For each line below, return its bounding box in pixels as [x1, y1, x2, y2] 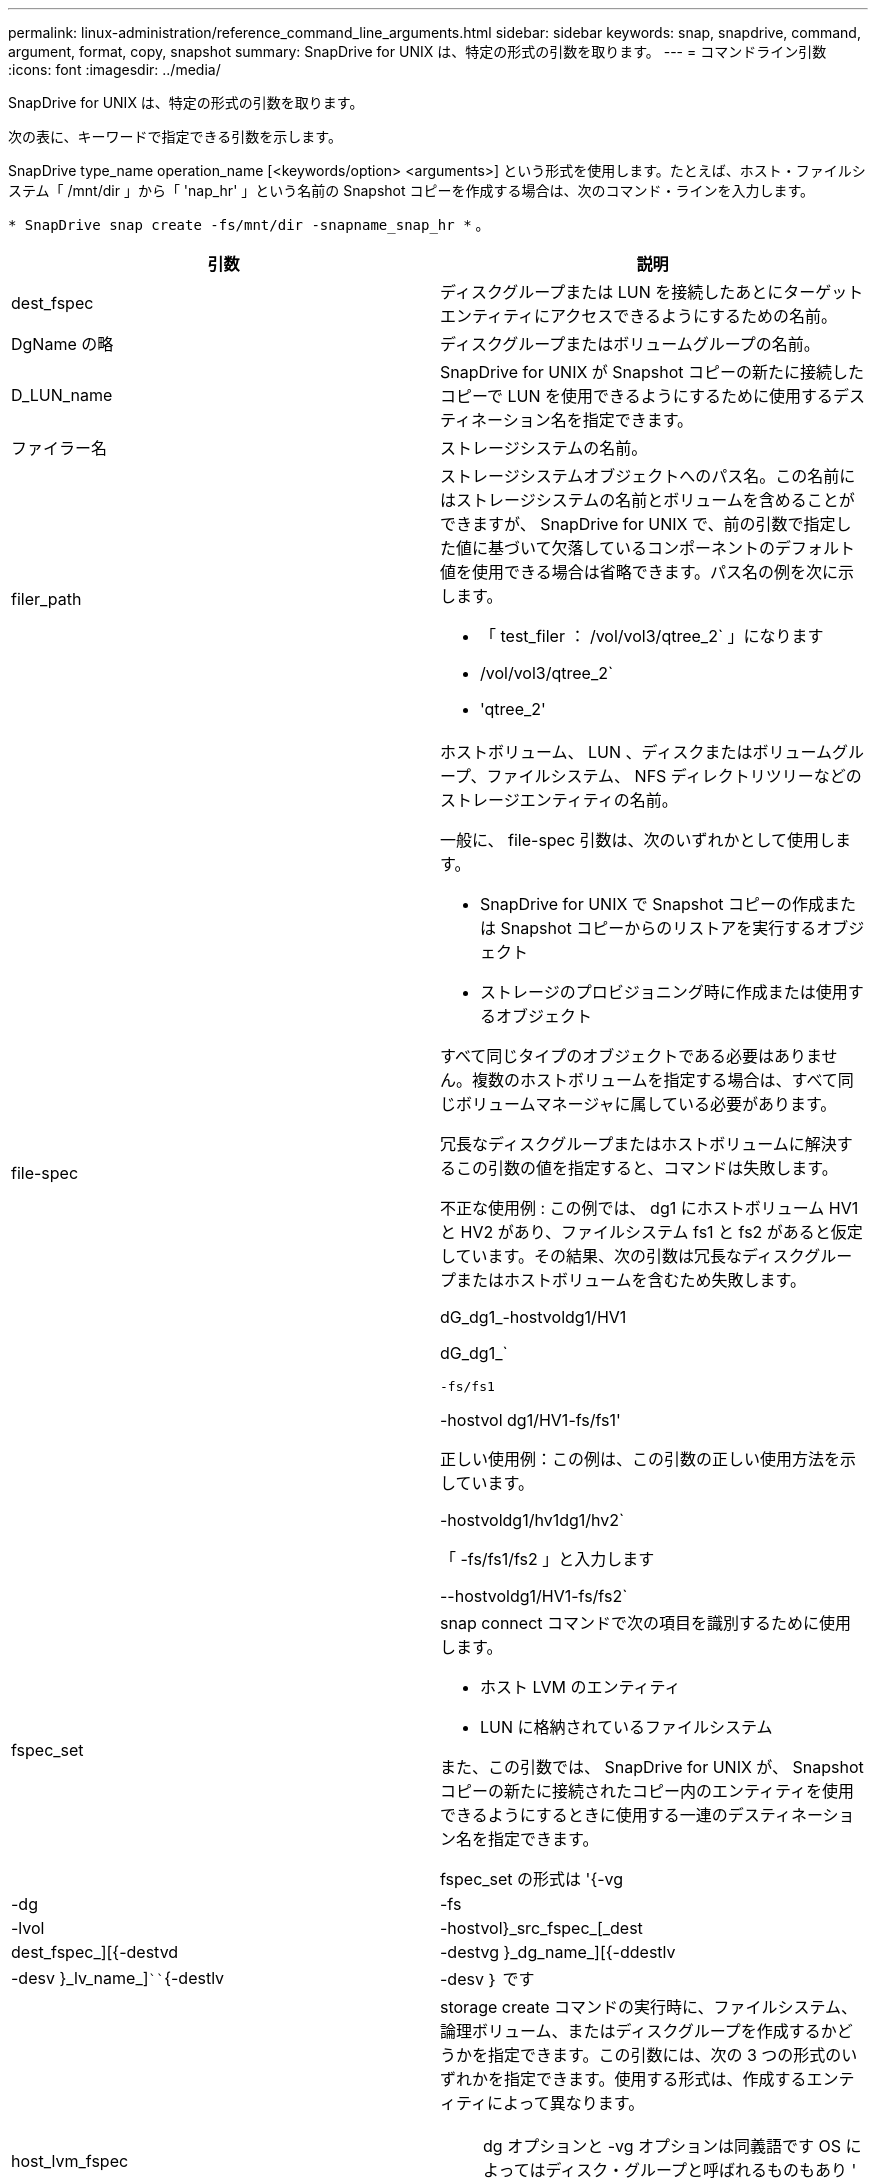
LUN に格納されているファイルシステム [480, 1717, 773, 1737]
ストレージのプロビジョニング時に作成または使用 [480, 982, 848, 1002]
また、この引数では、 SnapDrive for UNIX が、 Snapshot [440, 1757, 864, 1777]
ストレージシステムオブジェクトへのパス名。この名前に [440, 466, 856, 486]
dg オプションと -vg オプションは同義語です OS [483, 2136, 842, 2156]
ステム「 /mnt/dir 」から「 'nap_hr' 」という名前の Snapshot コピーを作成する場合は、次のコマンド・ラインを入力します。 [8, 182, 815, 199]
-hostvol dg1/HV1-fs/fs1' [440, 1410, 621, 1430]
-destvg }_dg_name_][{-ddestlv [440, 1942, 676, 1962]
